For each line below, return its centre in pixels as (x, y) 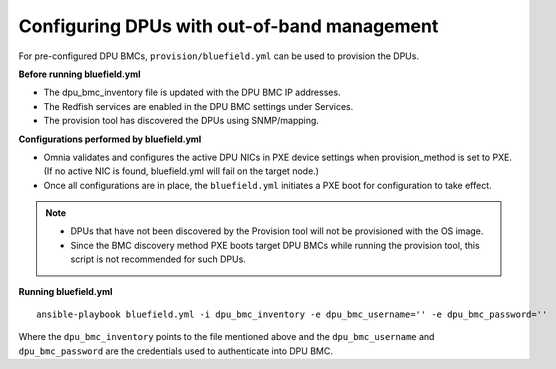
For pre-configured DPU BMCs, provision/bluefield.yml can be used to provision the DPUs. (219, 56)
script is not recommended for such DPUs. (158, 259)
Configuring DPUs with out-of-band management (228, 26)
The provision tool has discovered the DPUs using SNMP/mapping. (181, 121)
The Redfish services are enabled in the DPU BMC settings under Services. (198, 106)
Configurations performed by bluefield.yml (110, 139)
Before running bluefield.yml (79, 74)
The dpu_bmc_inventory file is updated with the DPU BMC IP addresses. (192, 92)
